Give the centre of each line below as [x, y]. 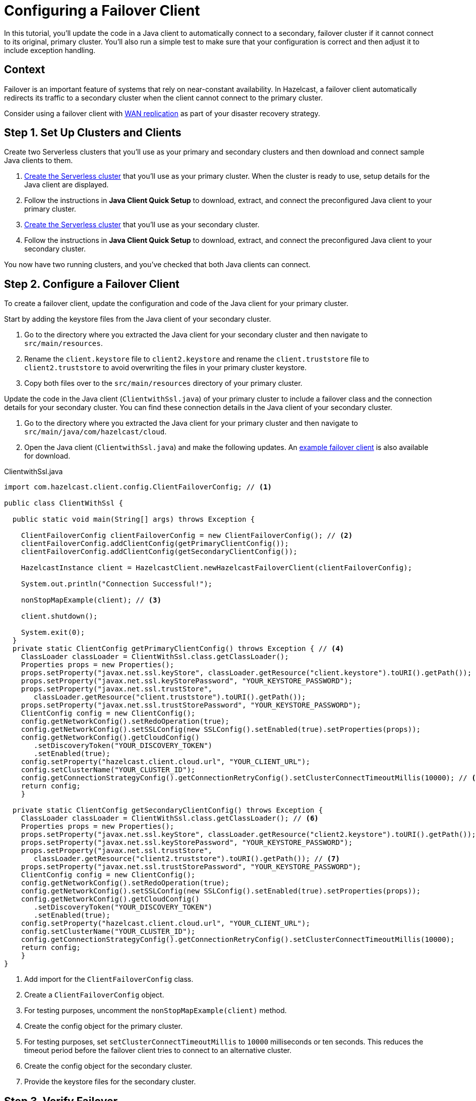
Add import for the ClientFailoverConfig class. [109, 979]
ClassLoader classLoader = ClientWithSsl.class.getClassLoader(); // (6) [170, 818]
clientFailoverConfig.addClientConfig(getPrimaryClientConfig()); [155, 544]
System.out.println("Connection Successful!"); [117, 584]
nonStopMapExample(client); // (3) [91, 600]
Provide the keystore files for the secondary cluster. [110, 1082]
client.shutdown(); [59, 616]
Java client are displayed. [67, 185]
